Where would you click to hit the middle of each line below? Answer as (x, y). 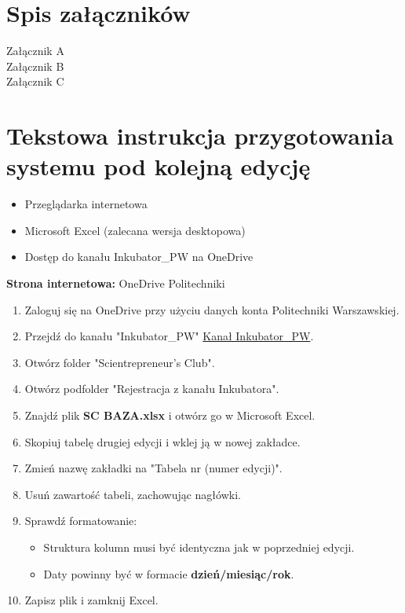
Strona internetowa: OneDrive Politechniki (116, 283)
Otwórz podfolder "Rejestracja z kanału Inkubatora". (152, 389)
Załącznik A (35, 51)
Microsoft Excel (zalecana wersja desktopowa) (135, 230)
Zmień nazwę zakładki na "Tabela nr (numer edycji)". (153, 468)
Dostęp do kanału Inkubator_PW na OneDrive (139, 257)
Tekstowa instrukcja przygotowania (200, 136)
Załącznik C (35, 81)
